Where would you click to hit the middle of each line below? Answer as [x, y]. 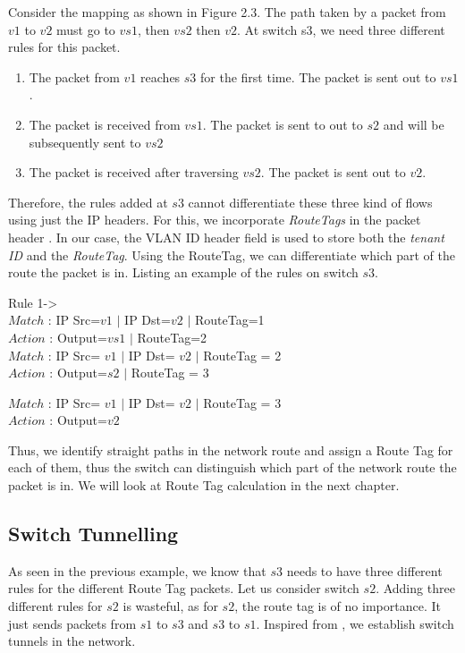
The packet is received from [105, 124]
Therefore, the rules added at [88, 202]
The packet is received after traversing [134, 172]
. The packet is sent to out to [283, 124]
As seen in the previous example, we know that [137, 570]
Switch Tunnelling [93, 534]
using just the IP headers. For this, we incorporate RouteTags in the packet [215, 220]
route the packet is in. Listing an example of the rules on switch [183, 272]
